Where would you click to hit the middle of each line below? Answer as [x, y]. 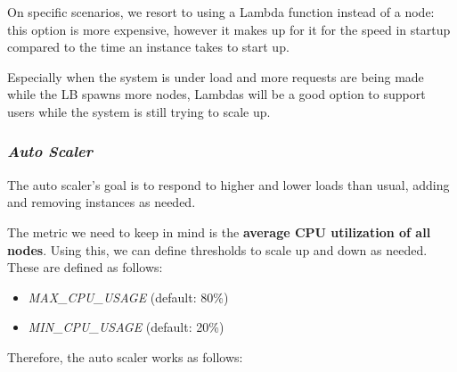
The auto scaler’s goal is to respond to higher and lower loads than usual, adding [228, 184]
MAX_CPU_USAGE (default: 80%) [128, 297]
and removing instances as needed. [102, 202]
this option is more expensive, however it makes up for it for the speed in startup [229, 29]
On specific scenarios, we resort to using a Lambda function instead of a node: [221, 12]
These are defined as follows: [85, 267]
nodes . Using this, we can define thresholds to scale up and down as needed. [217, 249]
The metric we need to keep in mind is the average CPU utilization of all [219, 231]
